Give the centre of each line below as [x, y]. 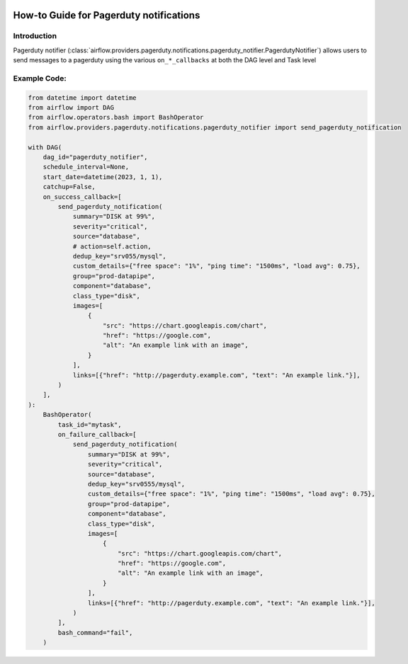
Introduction [35, 36]
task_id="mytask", [90, 424]
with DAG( [45, 147]
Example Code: [40, 78]
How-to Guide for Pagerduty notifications [107, 15]
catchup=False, [69, 187]
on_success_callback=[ [82, 197]
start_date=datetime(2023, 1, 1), [103, 177]
